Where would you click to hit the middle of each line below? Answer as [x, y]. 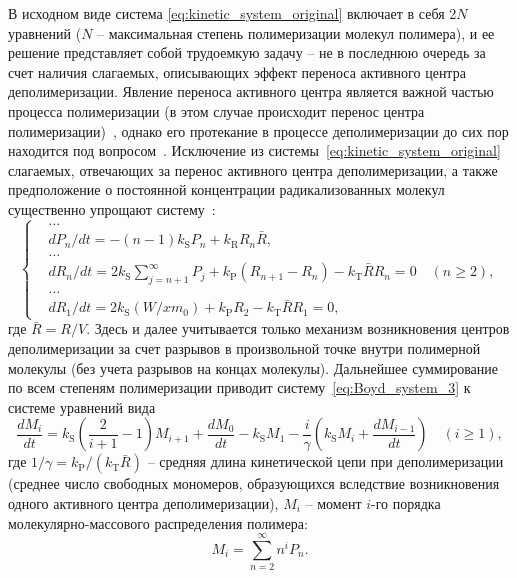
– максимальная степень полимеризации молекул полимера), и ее [296, 32]
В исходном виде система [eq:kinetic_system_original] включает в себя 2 [232, 13]
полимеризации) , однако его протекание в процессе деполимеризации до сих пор [258, 130]
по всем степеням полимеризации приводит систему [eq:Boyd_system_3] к [239, 387]
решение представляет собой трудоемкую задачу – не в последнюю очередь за [247, 52]
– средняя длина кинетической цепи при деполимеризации [325, 461]
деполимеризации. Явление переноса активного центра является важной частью [251, 91]
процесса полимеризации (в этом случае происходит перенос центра [216, 110]
